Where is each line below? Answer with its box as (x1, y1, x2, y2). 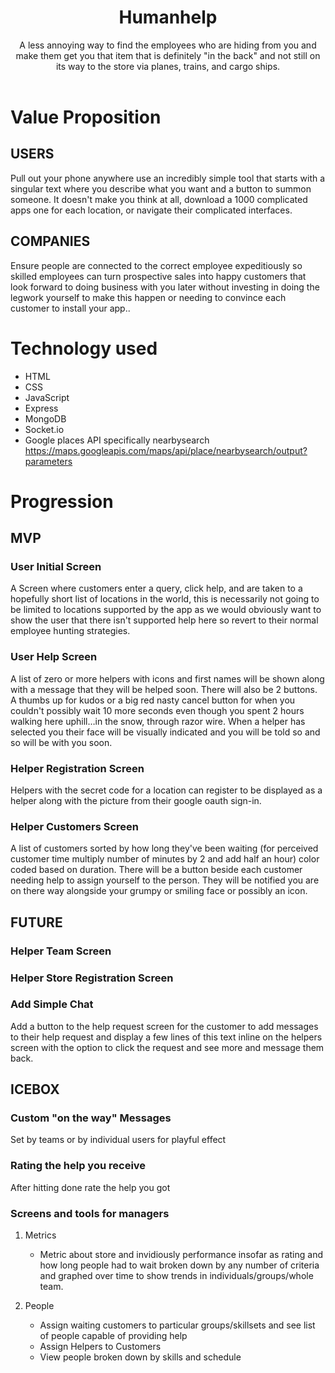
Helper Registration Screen (10, 761, 145, 775)
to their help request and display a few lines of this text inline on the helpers (10, 1031, 323, 1043)
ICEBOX (10, 1081, 60, 1098)
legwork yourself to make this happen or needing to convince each (10, 291, 287, 303)
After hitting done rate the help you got (10, 1181, 171, 1193)
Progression (10, 490, 114, 513)
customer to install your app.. (10, 302, 131, 314)
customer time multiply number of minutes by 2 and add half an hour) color (10, 853, 320, 865)
